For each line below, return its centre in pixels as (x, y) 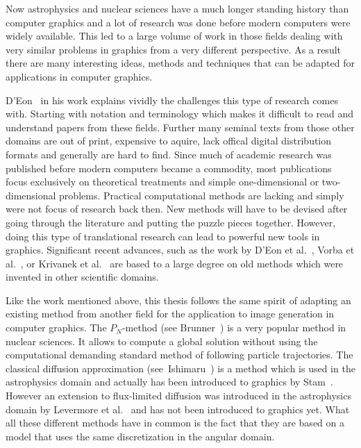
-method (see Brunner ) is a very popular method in (234, 327)
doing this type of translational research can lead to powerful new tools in (163, 236)
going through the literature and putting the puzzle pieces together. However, (171, 222)
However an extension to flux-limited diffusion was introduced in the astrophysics (178, 396)
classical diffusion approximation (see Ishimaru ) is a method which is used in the (180, 368)
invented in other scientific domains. (82, 277)
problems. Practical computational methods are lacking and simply (202, 195)
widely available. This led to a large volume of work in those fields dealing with (174, 36)
